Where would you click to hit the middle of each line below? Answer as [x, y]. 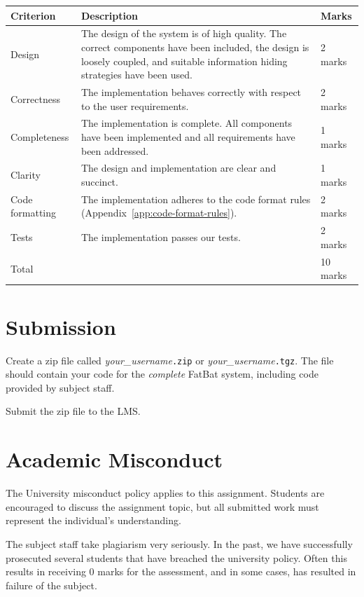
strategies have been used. [136, 75]
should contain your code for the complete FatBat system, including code [162, 374]
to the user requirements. [135, 105]
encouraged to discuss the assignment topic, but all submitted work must [162, 506]
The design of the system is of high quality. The [184, 33]
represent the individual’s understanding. [93, 520]
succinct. [99, 182]
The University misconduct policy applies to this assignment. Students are [165, 493]
